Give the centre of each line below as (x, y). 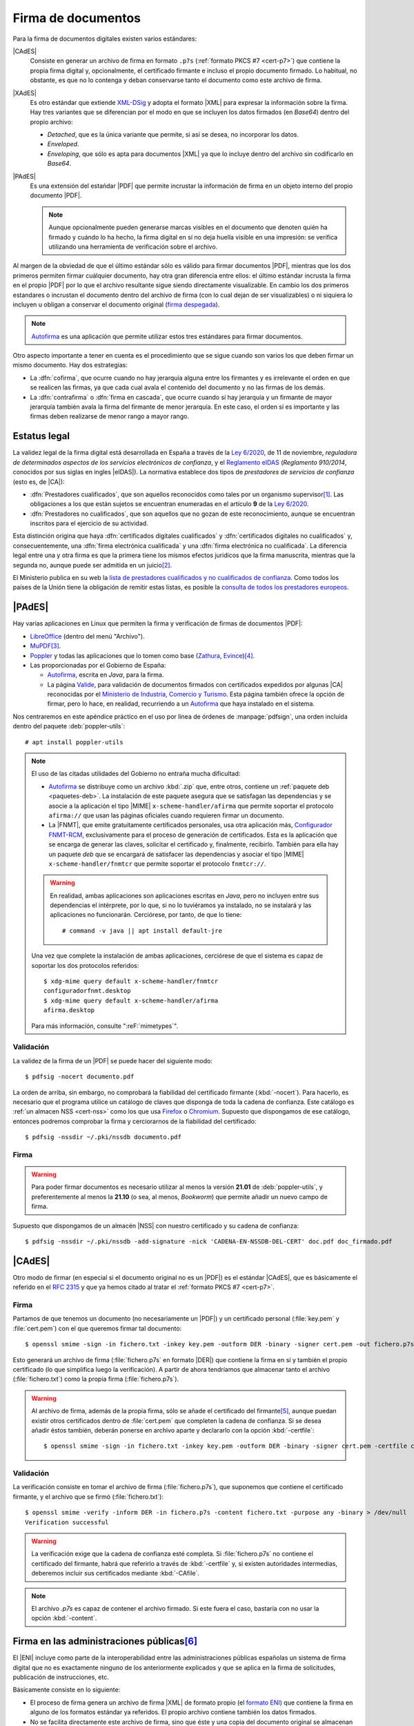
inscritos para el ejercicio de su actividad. (89, 523)
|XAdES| (25, 93)
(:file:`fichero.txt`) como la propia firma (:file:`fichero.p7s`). (96, 1379)
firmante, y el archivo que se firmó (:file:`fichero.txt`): (88, 1496)
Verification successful (67, 1522)
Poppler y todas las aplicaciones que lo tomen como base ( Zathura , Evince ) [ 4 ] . (142, 655)
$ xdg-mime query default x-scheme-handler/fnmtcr (131, 981)
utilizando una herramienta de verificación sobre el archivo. (133, 246)
